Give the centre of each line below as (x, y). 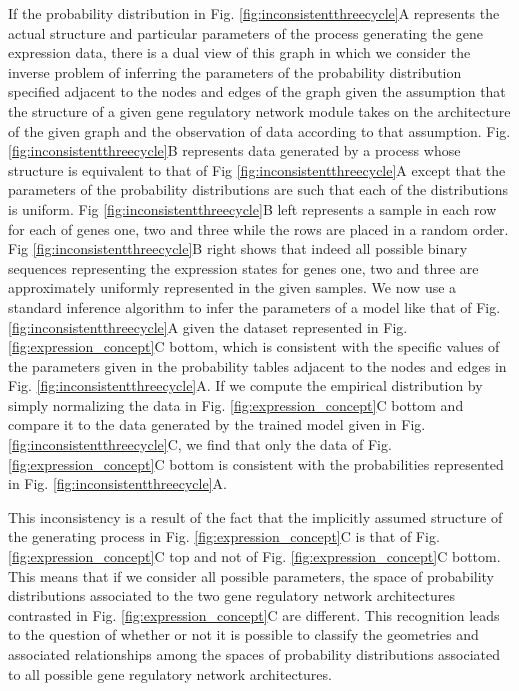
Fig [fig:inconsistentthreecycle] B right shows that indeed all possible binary (238, 248)
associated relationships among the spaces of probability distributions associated (254, 654)
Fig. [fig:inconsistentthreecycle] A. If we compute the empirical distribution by (245, 385)
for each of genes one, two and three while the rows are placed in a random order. (258, 228)
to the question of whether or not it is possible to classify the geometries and (243, 634)
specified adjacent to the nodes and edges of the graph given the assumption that (257, 91)
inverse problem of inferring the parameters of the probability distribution (235, 71)
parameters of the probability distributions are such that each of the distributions (258, 189)
